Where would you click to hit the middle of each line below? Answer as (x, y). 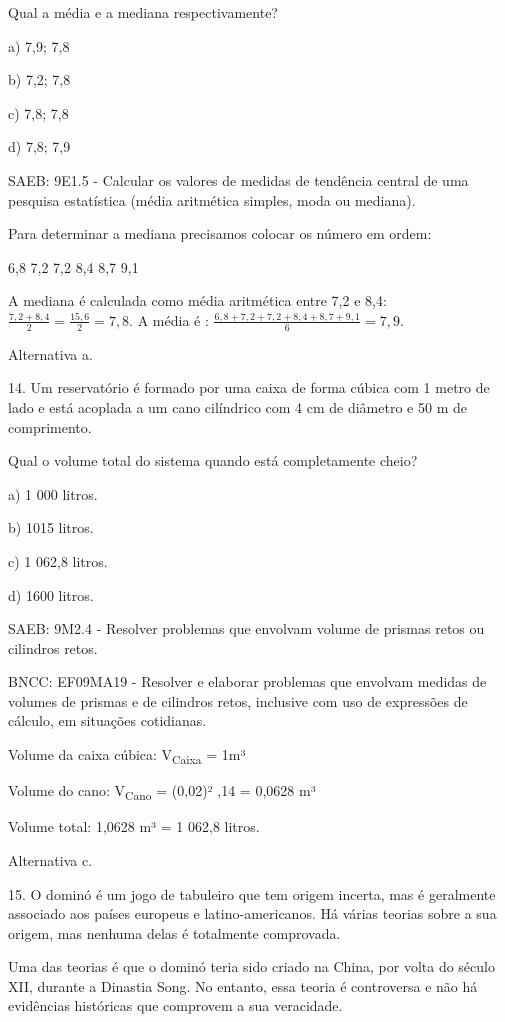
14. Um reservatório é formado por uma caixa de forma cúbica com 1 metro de (249, 387)
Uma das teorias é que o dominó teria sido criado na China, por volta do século (251, 966)
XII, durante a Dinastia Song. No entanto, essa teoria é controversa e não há (243, 985)
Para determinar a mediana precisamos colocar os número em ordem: (220, 233)
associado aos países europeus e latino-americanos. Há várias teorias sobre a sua (252, 913)
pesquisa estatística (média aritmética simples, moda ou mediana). (212, 199)
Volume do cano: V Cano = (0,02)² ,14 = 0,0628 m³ (162, 791)
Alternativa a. (50, 353)
